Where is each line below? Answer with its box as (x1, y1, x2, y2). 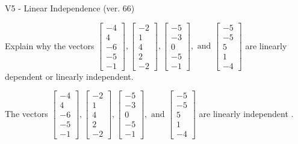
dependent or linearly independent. (5, 70, 134, 82)
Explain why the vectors (5, 39, 95, 52)
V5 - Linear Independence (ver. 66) (5, 2, 135, 14)
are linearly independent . (199, 107, 294, 119)
